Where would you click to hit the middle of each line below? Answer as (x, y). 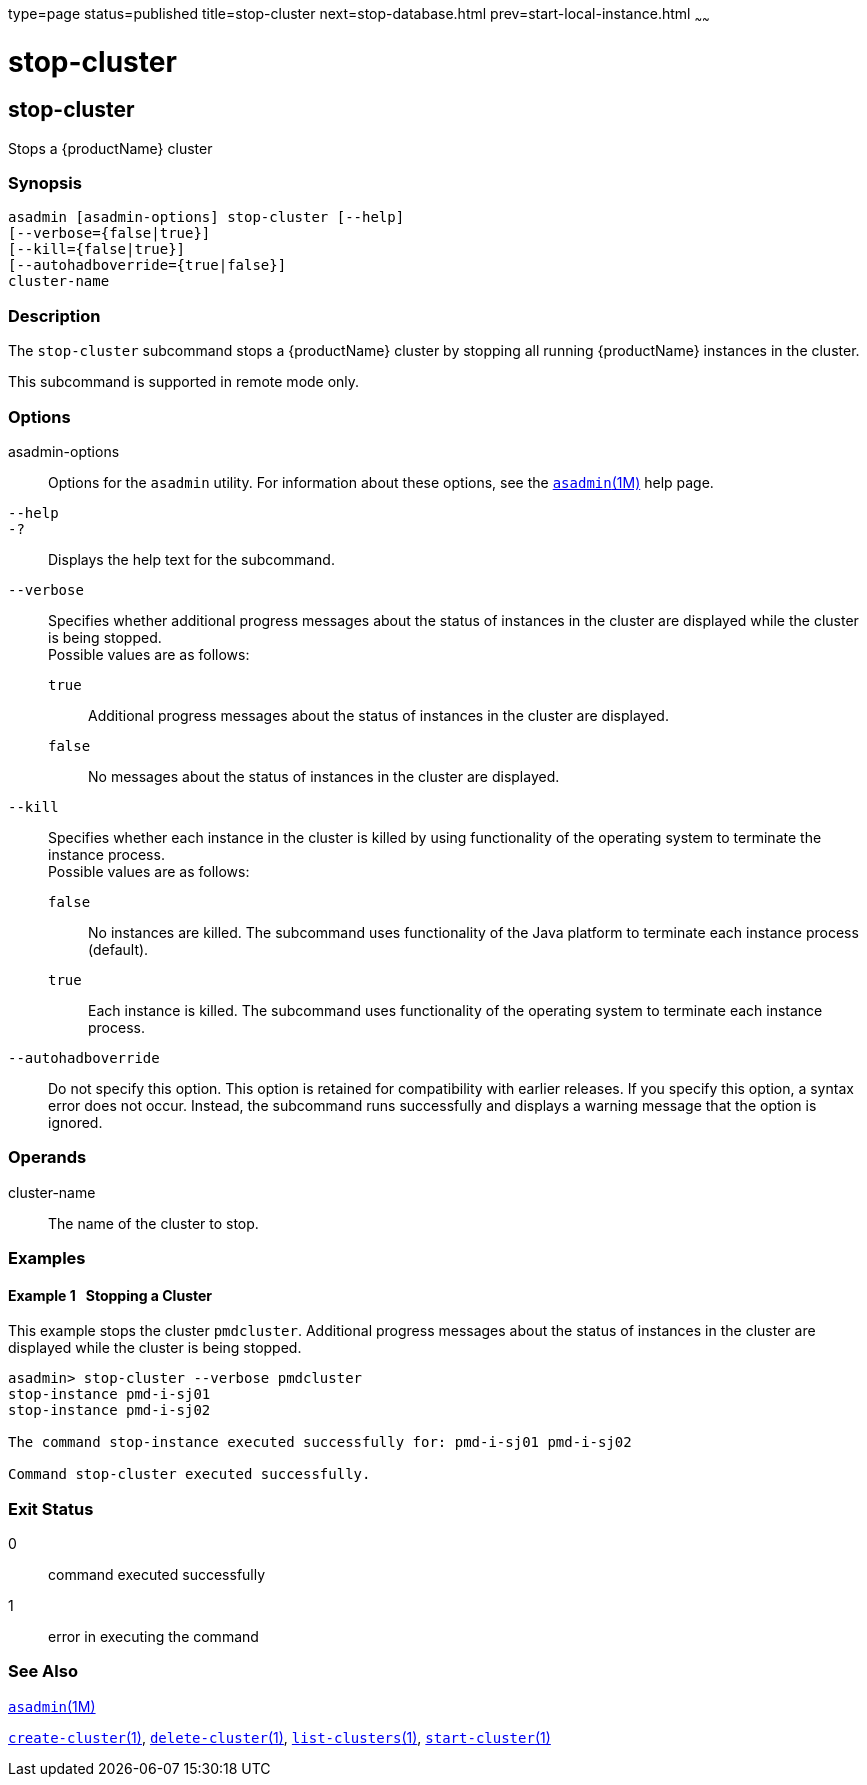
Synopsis (45, 183)
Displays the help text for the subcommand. (191, 559)
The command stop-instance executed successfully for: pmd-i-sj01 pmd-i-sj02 (320, 1442)
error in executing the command (153, 1637)
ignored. (75, 1122)
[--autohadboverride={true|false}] (147, 265)
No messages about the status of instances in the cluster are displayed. (324, 776)
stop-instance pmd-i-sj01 (109, 1394)
